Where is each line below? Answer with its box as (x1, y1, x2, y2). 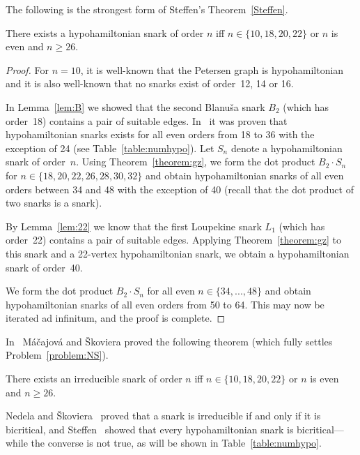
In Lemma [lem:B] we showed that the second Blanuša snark (6, 99, 265, 114)
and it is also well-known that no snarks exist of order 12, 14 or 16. (6, 76, 294, 91)
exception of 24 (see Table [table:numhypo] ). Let (6, 140, 214, 155)
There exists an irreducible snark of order (6, 371, 182, 386)
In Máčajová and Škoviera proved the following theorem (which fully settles (6, 334, 333, 348)
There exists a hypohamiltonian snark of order (6, 25, 204, 40)
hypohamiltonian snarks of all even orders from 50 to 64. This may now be (6, 297, 324, 311)
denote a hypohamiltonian (230, 140, 343, 155)
